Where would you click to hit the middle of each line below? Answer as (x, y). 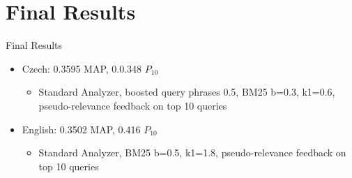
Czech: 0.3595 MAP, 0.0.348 (82, 68)
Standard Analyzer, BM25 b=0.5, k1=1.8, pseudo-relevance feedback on (192, 153)
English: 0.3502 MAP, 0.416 (81, 129)
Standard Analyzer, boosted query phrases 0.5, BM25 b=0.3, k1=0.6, (187, 92)
